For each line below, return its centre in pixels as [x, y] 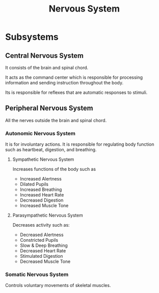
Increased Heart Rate [42, 195]
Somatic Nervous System [37, 274]
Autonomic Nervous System [40, 133]
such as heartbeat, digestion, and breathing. [51, 150]
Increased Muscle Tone [44, 206]
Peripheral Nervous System [49, 108]
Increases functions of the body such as [54, 169]
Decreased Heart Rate [43, 251]
